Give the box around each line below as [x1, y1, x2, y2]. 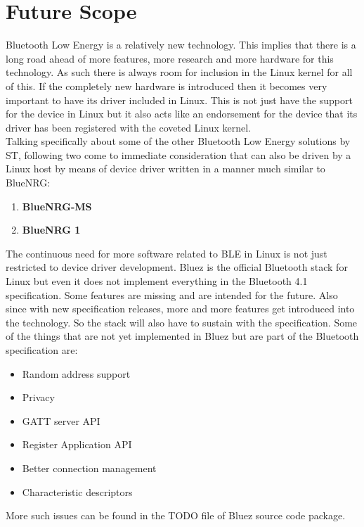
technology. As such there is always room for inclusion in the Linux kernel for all [6, 65, 353, 80]
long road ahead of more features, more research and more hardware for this [6, 51, 334, 65]
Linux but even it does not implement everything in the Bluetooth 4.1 [6, 274, 308, 288]
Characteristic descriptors [22, 484, 133, 499]
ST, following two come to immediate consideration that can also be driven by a [6, 147, 351, 162]
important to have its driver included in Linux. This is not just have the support [6, 92, 353, 107]
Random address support [22, 366, 131, 381]
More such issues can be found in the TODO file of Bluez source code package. [6, 508, 346, 523]
